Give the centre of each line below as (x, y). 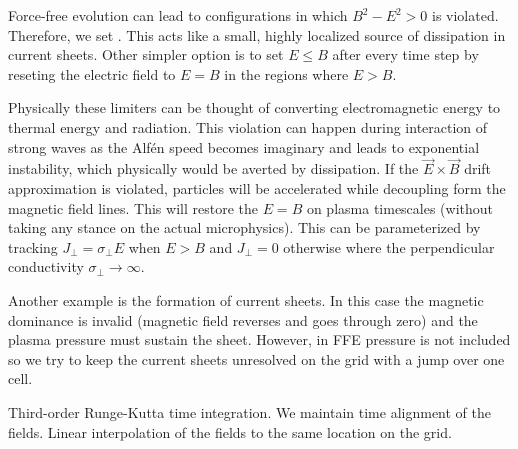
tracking (33, 246)
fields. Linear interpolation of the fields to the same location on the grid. (230, 431)
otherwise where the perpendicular (389, 246)
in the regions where (286, 73)
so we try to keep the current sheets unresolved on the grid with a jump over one (256, 358)
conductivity (46, 266)
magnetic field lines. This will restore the (133, 207)
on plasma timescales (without (400, 207)
